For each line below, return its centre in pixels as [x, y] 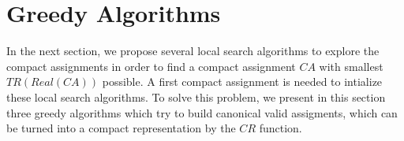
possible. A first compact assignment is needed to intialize [242, 82]
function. [281, 128]
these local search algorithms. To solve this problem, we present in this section [196, 96]
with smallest [351, 66]
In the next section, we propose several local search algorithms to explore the [193, 51]
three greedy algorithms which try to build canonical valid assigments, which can [202, 112]
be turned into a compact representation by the [121, 128]
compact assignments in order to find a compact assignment [151, 66]
